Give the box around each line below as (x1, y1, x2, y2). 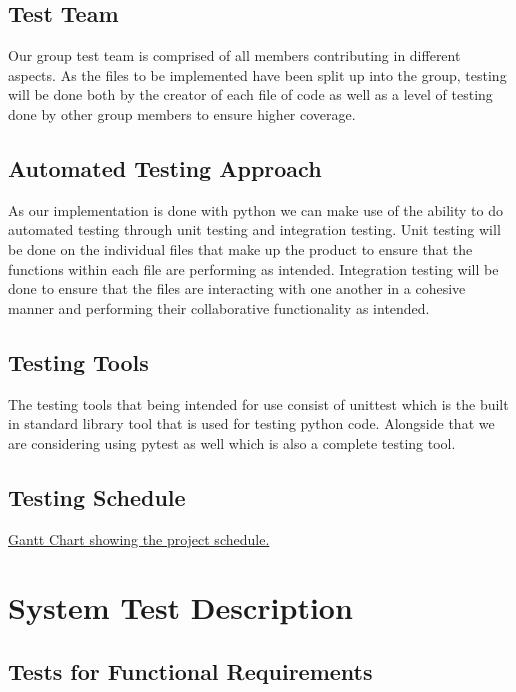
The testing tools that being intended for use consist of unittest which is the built (8, 393, 509, 414)
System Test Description (8, 587, 353, 628)
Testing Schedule (8, 481, 186, 512)
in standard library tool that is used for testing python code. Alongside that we (8, 413, 495, 434)
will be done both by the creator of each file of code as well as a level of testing (8, 84, 493, 105)
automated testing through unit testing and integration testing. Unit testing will (8, 219, 501, 240)
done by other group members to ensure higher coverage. (8, 103, 356, 124)
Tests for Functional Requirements (8, 655, 373, 686)
